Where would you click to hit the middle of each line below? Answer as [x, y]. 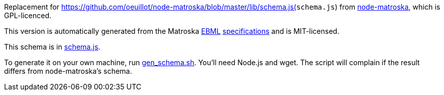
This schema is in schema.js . [52, 47]
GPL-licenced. [28, 15]
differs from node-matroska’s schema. [68, 71]
